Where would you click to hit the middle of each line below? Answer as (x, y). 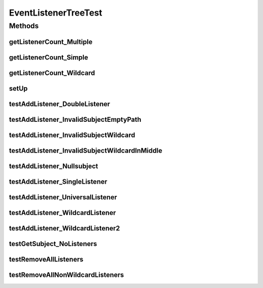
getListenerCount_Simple (49, 57)
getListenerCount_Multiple (51, 42)
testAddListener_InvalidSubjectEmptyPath (75, 119)
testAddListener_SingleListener (58, 182)
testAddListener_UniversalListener (63, 197)
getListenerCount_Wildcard (52, 73)
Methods (24, 26)
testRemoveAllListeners (46, 259)
